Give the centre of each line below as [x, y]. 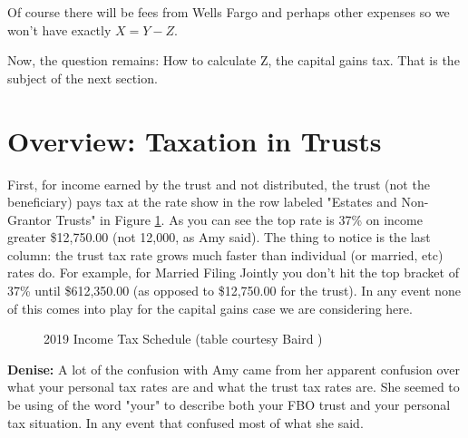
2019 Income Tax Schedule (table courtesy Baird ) [183, 339]
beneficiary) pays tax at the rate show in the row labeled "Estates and [202, 202]
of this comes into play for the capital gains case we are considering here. [210, 308]
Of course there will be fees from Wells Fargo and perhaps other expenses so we [229, 12]
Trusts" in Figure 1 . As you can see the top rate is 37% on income [239, 219]
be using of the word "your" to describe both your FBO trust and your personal [229, 405]
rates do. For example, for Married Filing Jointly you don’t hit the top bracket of [233, 273]
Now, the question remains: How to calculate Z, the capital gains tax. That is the [234, 60]
